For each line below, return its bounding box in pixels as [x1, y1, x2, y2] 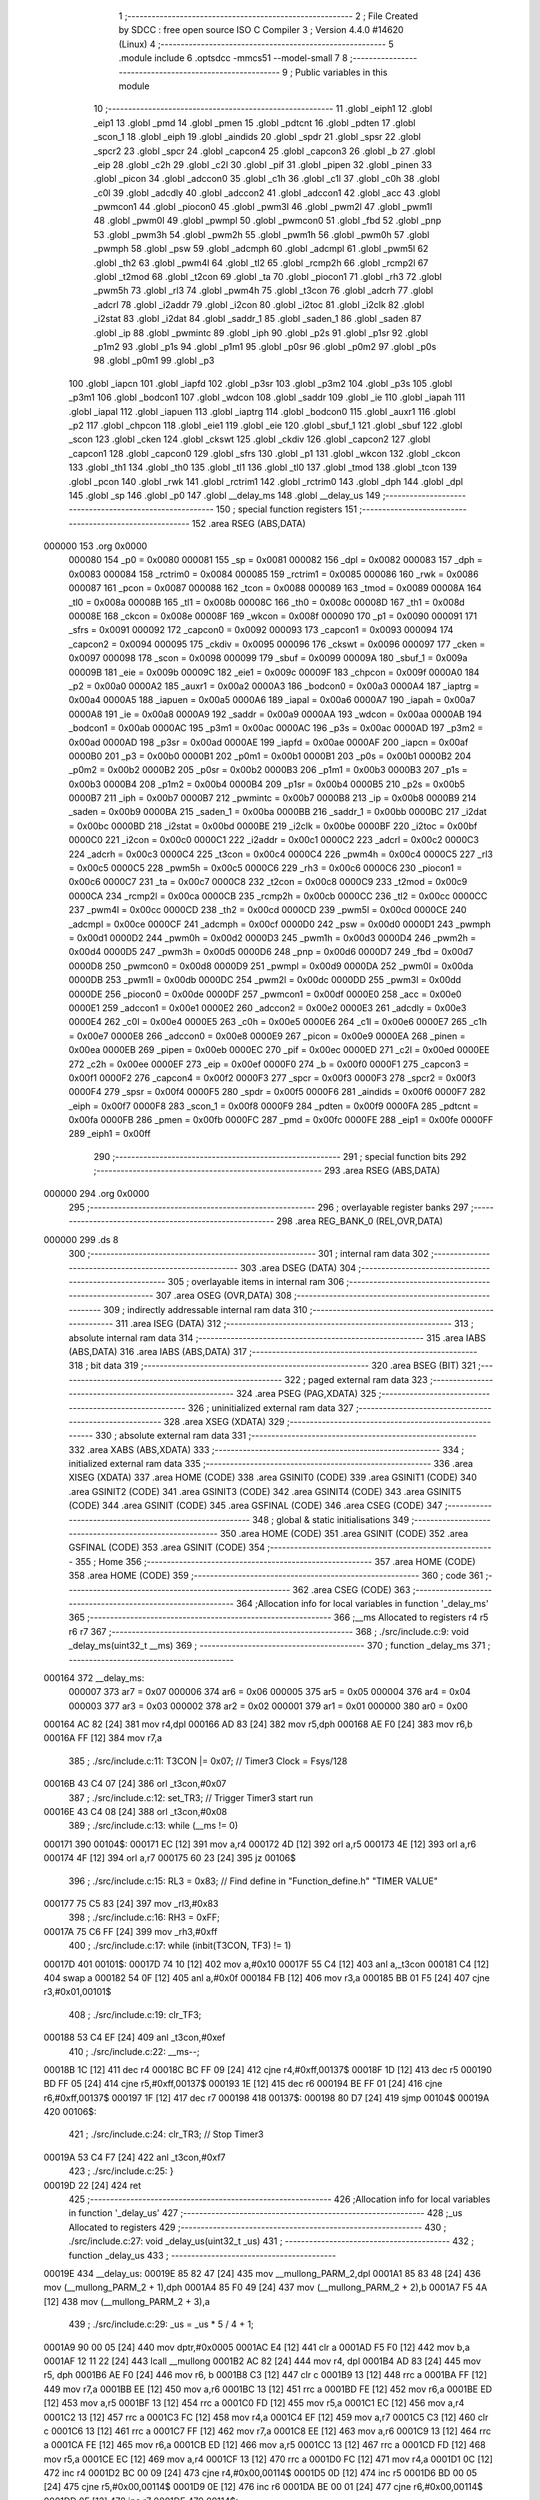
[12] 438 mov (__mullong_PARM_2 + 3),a [43, 2295, 210, 2307]
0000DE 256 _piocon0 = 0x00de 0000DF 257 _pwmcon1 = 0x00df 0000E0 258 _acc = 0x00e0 [68, 988, 462, 1000]
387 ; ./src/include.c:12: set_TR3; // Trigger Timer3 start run [68, 1791, 314, 1804]
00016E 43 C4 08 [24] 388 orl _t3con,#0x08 [43, 1806, 228, 1818]
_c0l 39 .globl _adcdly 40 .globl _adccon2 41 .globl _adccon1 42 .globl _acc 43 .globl [93, 186, 441, 199]
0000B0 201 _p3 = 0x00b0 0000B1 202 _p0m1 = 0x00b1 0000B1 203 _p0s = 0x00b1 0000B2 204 [68, 750, 472, 762]
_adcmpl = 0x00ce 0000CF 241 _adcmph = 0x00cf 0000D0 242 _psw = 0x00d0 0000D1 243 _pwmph [68, 918, 491, 930]
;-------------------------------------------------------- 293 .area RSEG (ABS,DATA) [93, 1165, 441, 1177]
